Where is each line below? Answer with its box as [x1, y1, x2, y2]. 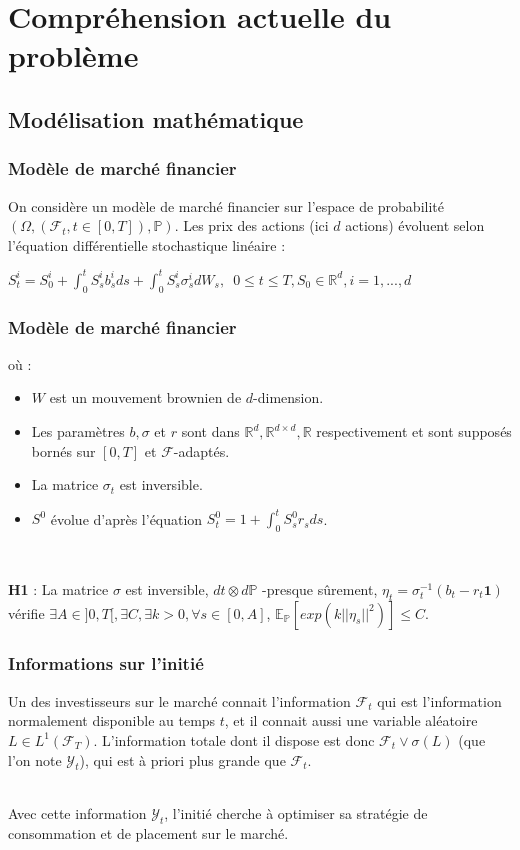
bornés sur [31, 440, 96, 461]
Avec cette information [8, 802, 147, 823]
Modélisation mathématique [8, 103, 304, 134]
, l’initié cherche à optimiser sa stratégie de [164, 802, 428, 823]
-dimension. [253, 387, 324, 408]
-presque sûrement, [262, 578, 378, 599]
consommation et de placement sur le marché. [8, 822, 289, 843]
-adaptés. [173, 440, 230, 461]
